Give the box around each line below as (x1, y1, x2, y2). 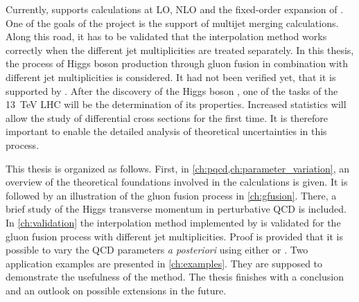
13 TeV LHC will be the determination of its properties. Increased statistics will (6, 97, 347, 112)
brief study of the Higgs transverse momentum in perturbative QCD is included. (6, 202, 347, 216)
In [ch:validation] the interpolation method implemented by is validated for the (6, 215, 341, 229)
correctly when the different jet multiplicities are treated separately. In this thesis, (6, 42, 354, 57)
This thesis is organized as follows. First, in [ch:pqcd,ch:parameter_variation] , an (6, 161, 350, 175)
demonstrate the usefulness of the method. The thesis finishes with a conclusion (6, 269, 344, 284)
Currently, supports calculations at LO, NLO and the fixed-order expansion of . (6, 2, 344, 16)
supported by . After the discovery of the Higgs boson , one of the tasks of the (6, 83, 338, 98)
